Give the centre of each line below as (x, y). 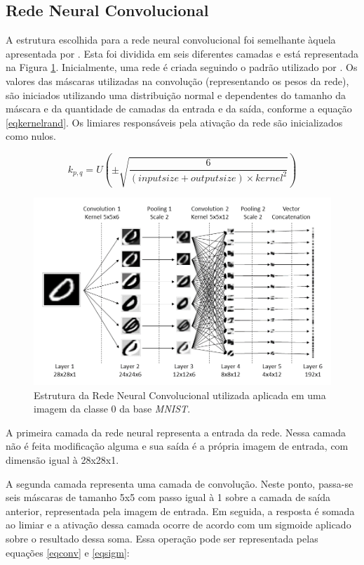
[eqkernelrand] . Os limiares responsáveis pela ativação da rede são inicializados (174, 122)
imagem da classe (71, 409)
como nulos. (31, 136)
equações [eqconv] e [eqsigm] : (68, 552)
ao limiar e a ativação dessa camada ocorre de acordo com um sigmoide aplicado (178, 525)
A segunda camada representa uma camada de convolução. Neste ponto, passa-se (180, 483)
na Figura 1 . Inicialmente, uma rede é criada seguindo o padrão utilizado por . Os (182, 67)
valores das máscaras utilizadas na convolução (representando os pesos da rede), (177, 80)
